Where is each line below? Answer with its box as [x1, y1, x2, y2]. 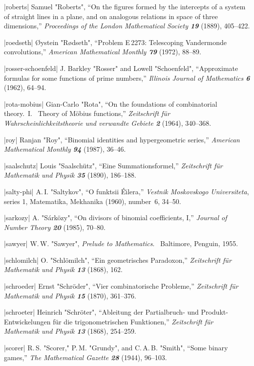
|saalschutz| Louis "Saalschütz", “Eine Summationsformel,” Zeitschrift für [4, 160, 223, 170]
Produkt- [201, 307, 228, 317]
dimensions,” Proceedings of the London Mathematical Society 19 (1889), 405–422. [4, 21, 250, 31]
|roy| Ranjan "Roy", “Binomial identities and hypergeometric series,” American [4, 134, 240, 144]
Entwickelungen [4, 316, 51, 326]
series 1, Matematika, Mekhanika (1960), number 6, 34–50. [4, 196, 181, 206]
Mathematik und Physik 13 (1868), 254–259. [4, 326, 136, 336]
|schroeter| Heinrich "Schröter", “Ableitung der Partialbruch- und [4, 307, 199, 317]
